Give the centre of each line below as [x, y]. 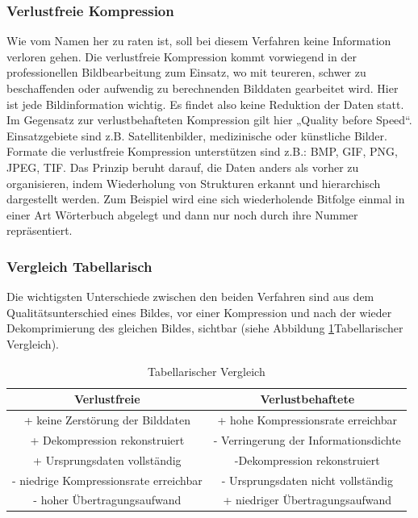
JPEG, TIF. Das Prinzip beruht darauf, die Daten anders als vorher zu [183, 167]
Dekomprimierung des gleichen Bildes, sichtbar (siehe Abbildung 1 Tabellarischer [205, 328]
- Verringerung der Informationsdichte [307, 439]
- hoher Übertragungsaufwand [107, 500]
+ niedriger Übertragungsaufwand [307, 500]
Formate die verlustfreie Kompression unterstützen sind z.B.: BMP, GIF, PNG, [202, 151]
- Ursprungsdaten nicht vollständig [307, 480]
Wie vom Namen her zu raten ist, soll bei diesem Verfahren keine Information [199, 41]
